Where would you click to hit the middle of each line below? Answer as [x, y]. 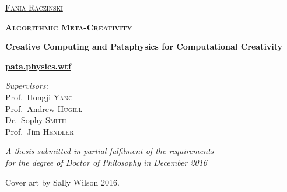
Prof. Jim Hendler [40, 131]
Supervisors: [27, 85]
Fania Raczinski [34, 7]
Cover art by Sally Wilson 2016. [62, 182]
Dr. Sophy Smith [36, 120]
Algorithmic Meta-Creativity [69, 27]
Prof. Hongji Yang [39, 97]
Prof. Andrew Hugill [44, 108]
